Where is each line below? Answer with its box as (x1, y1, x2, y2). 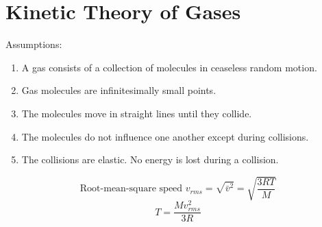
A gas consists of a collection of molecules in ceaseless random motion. (21, 60, 317, 74)
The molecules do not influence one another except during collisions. (21, 129, 309, 143)
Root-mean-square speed (79, 184, 183, 194)
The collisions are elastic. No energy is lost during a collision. (21, 152, 279, 167)
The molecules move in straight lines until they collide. (21, 106, 252, 120)
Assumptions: (5, 37, 62, 51)
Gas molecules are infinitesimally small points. (21, 83, 216, 97)
